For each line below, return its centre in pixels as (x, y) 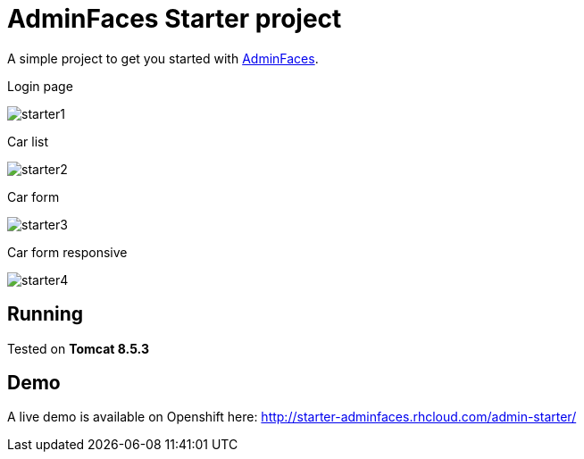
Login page (40, 86)
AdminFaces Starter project (175, 19)
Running (46, 314)
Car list (28, 141)
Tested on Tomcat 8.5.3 (78, 348)
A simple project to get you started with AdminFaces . (163, 58)
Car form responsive (67, 252)
